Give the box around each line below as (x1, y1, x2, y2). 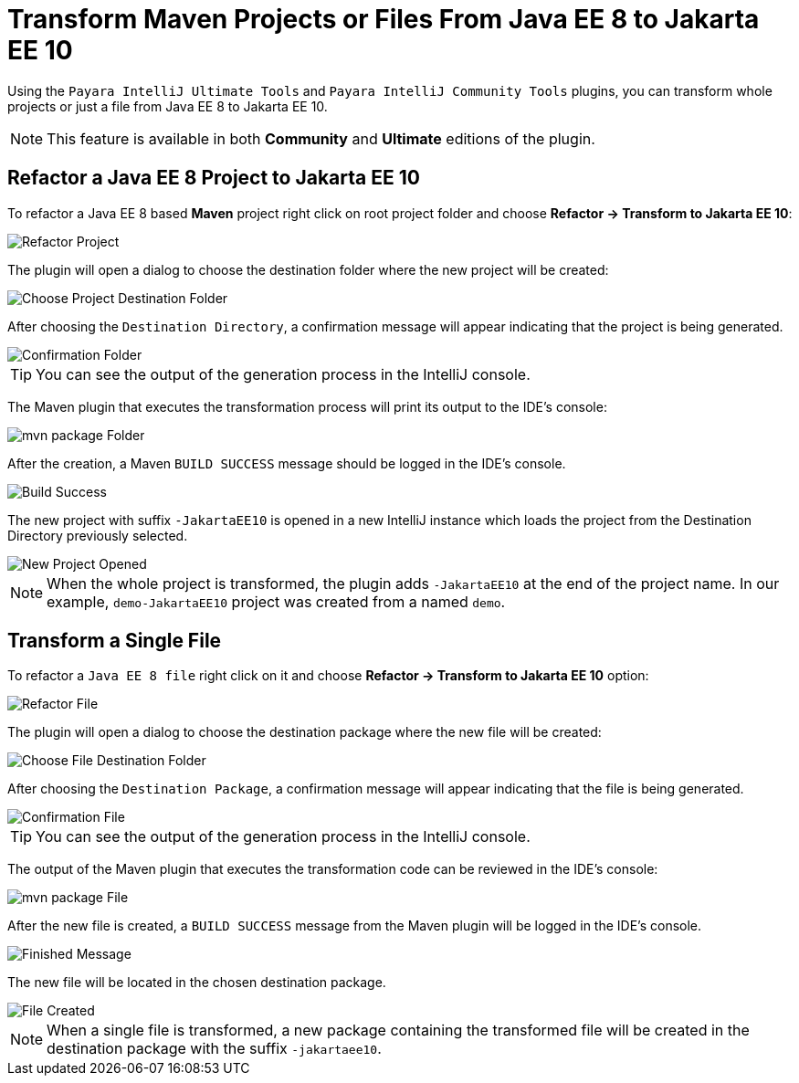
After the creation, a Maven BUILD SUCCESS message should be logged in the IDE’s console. (7, 455, 566, 471)
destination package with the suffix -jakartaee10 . (47, 1039, 382, 1058)
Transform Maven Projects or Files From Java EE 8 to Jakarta (7, 4, 760, 35)
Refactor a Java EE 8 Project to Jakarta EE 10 (7, 166, 420, 190)
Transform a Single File (7, 629, 222, 653)
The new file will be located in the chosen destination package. (7, 974, 386, 991)
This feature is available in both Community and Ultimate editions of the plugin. (47, 129, 595, 148)
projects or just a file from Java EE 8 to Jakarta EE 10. (7, 98, 328, 114)
